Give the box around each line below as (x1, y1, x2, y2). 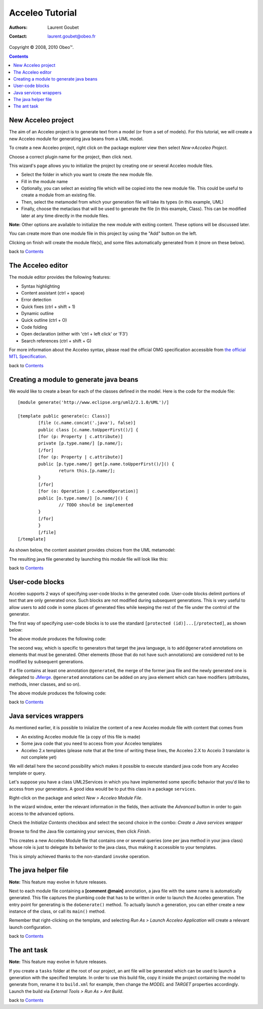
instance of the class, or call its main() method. (9, 908, 106, 914)
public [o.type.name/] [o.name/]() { (38, 495, 129, 501)
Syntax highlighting (21, 283, 60, 289)
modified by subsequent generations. (9, 658, 84, 664)
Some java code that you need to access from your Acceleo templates (21, 740, 163, 747)
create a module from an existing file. (21, 192, 96, 198)
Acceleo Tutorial (9, 7, 77, 18)
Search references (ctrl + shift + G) (21, 337, 92, 344)
